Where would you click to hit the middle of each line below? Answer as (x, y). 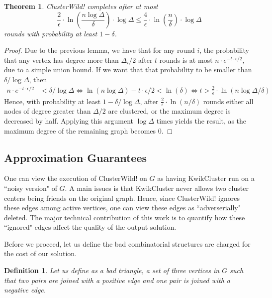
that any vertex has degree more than (61, 60)
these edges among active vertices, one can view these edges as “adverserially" (122, 208)
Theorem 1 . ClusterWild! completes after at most (81, 6)
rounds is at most (186, 60)
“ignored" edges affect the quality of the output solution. (90, 227)
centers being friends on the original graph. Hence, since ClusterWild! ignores (122, 198)
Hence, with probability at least (52, 101)
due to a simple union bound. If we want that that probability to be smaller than (128, 70)
